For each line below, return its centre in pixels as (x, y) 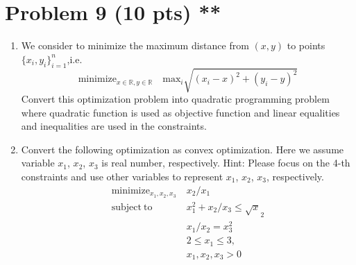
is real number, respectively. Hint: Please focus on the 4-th (226, 163)
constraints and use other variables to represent (122, 177)
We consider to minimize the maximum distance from (135, 45)
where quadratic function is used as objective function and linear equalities (180, 112)
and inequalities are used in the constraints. (114, 126)
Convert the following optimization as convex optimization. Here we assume (183, 149)
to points (306, 45)
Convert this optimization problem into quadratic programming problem (175, 99)
